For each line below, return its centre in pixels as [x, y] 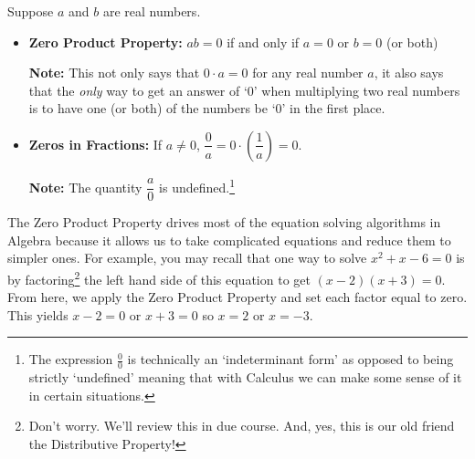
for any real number [308, 73]
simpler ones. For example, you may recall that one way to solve [187, 258]
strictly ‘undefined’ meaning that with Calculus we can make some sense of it [245, 377]
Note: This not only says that [114, 73]
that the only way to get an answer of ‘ [138, 90]
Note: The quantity [85, 187]
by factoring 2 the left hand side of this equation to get [159, 278]
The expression [71, 359]
